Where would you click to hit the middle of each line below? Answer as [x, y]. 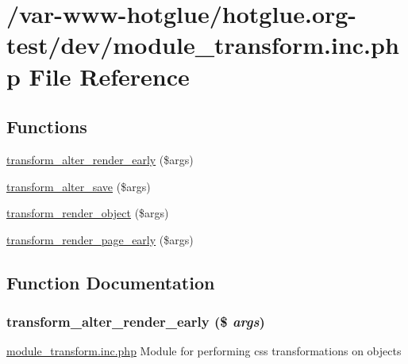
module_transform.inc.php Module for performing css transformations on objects [204, 351]
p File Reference [98, 76]
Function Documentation [111, 282]
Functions [47, 126]
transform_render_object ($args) [88, 213]
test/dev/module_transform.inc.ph [203, 45]
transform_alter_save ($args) [79, 186]
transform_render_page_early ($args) [100, 239]
